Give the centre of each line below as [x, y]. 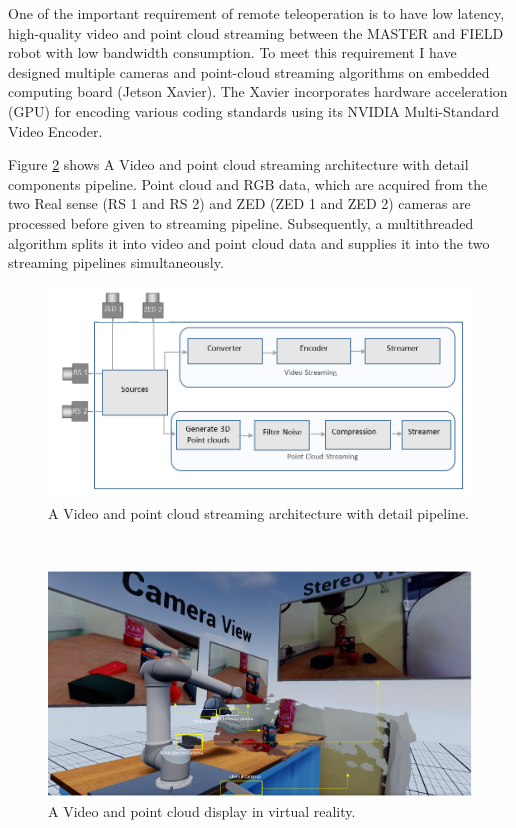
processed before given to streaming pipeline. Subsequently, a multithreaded [241, 222]
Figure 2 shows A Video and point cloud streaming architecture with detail [238, 164]
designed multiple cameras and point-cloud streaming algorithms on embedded [249, 71]
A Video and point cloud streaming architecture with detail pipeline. [259, 512]
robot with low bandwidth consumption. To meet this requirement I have [232, 52]
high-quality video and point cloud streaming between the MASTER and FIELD [256, 32]
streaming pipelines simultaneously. [116, 262]
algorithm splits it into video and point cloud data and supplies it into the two [249, 242]
